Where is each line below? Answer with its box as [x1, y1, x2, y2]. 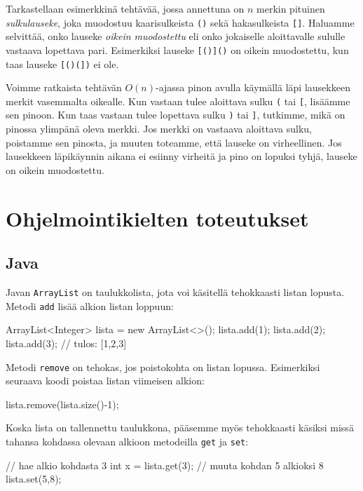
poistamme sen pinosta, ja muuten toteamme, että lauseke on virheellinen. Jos [6, 135, 342, 149]
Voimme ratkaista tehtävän [6, 80, 122, 95]
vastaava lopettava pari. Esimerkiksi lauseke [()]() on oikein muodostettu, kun [6, 42, 349, 57]
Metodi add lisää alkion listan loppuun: [6, 298, 174, 313]
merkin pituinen [256, 1, 325, 15]
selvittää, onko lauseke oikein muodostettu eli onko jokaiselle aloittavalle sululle [6, 29, 345, 43]
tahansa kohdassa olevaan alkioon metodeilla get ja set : [6, 433, 249, 448]
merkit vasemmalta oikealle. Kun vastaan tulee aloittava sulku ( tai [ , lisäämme [6, 93, 350, 108]
